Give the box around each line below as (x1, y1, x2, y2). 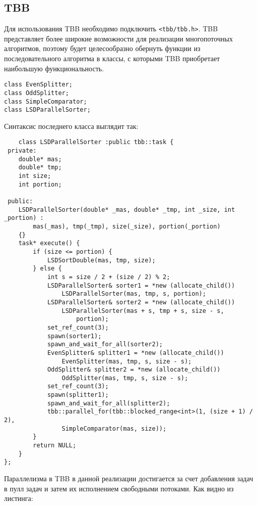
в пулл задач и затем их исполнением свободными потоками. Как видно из (4, 483, 234, 493)
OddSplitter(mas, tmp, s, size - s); (61, 374, 188, 382)
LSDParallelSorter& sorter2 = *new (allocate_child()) (47, 298, 235, 306)
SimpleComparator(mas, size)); (61, 425, 167, 432)
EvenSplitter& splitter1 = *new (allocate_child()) (47, 349, 224, 356)
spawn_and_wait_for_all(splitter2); (47, 399, 170, 407)
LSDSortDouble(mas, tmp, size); (47, 256, 156, 264)
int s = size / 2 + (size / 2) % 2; (47, 273, 170, 281)
